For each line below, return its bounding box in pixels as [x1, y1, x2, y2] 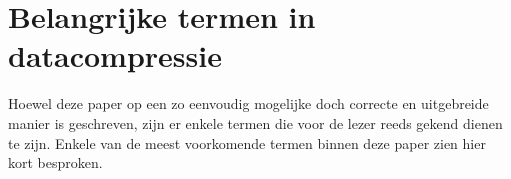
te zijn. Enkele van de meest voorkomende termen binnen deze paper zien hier [8, 132, 486, 153]
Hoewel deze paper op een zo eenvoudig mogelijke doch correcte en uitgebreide [8, 93, 489, 114]
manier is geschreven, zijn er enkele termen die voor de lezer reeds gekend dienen [8, 112, 503, 133]
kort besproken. [8, 152, 103, 173]
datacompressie [8, 35, 222, 76]
